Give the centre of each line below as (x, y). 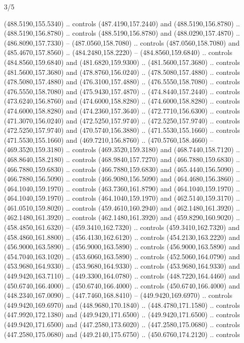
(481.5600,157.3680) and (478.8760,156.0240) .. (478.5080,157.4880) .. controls (122, 72)
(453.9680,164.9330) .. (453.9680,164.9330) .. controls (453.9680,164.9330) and (122, 266)
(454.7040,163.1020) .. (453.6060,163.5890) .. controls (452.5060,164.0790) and (122, 256)
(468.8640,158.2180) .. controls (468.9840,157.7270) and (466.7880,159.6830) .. (122, 159)
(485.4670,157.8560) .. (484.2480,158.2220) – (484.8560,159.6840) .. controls (118, 52)
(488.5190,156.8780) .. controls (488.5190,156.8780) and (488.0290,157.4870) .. (122, 33)
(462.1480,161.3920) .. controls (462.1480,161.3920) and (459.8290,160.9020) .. (122, 217)
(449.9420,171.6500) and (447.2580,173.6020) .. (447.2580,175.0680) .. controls (122, 324)
